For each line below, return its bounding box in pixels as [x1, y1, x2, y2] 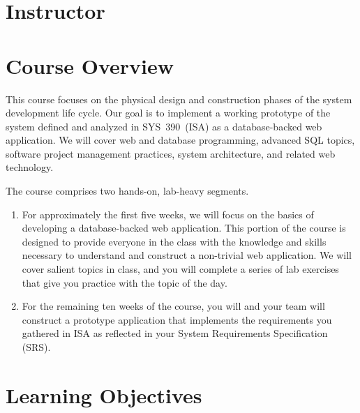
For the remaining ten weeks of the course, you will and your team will [22, 299, 325, 313]
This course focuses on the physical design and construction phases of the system [6, 91, 352, 106]
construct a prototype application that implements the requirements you [22, 312, 332, 326]
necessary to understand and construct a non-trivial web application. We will [22, 248, 352, 262]
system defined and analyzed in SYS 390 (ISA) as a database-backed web [6, 119, 322, 133]
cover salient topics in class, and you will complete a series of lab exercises [22, 262, 339, 276]
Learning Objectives [6, 380, 202, 409]
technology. [6, 160, 54, 174]
